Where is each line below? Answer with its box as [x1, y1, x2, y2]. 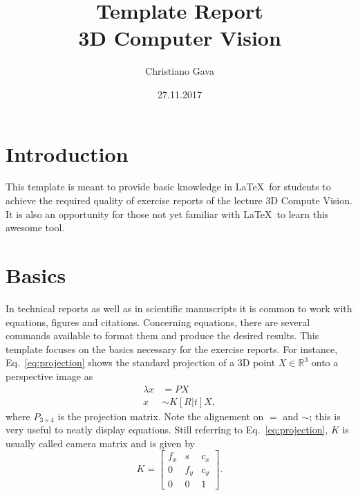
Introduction [6, 139, 129, 168]
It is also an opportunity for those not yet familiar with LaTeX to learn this [6, 206, 329, 221]
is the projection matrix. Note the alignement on [57, 408, 264, 423]
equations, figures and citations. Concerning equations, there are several [6, 314, 310, 329]
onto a [311, 355, 339, 370]
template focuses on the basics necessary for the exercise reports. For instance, [6, 341, 338, 356]
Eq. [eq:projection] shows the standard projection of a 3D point [6, 355, 276, 370]
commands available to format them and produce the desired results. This [6, 328, 319, 343]
